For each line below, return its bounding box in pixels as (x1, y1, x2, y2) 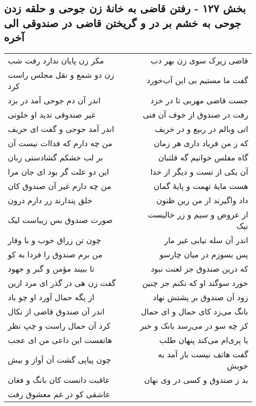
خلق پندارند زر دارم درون (8, 194, 93, 206)
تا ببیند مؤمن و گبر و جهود (8, 262, 95, 274)
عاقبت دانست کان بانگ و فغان (8, 374, 110, 385)
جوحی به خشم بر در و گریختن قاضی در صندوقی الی (4, 15, 241, 30)
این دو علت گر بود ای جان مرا (8, 165, 109, 177)
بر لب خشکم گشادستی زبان (8, 151, 103, 163)
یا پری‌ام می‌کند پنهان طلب (159, 334, 248, 345)
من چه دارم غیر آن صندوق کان (8, 180, 111, 191)
